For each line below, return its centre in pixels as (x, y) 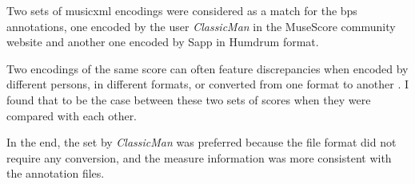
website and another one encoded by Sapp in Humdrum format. (163, 42)
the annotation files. (56, 173)
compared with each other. (72, 115)
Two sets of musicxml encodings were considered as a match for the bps (182, 10)
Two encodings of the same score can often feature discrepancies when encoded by (207, 68)
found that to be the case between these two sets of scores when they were (189, 99)
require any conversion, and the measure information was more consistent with (199, 157)
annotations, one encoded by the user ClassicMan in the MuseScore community (201, 26)
